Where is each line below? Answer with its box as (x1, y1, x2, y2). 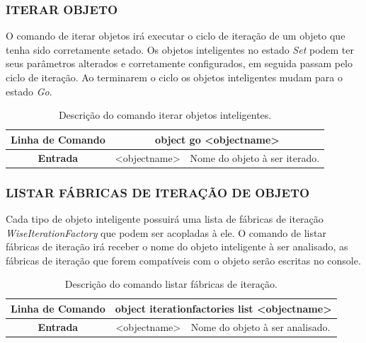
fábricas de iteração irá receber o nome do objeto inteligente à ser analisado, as (6, 239, 348, 254)
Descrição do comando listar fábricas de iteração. (64, 277, 278, 291)
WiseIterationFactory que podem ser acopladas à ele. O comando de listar (6, 225, 326, 240)
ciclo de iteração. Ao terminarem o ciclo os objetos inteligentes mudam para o (6, 70, 343, 84)
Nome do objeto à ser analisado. (190, 319, 331, 334)
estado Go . (6, 83, 52, 98)
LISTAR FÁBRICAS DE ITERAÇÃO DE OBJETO (6, 183, 310, 201)
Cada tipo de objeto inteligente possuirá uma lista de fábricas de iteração (6, 211, 324, 226)
